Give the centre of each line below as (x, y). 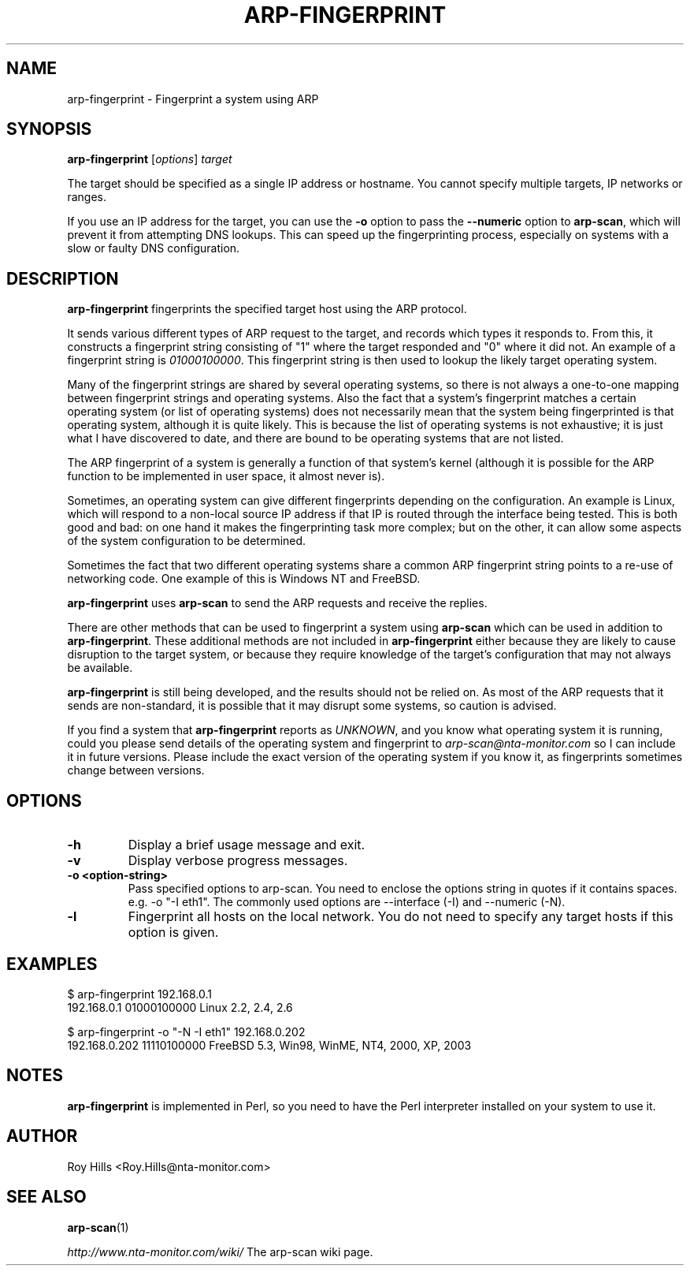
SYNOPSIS (49, 129)
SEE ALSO (46, 1197)
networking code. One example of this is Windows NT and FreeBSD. (244, 579)
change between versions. (136, 770)
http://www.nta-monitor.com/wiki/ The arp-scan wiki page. (220, 1251)
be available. (100, 668)
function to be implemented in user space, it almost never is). (226, 476)
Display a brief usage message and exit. (247, 845)
